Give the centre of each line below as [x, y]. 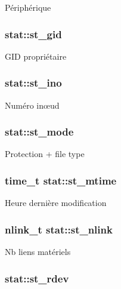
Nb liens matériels [38, 252]
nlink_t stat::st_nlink [59, 229]
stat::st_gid [33, 34]
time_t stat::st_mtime [61, 180]
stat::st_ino [33, 83]
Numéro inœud [32, 105]
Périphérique [28, 7]
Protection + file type [45, 154]
